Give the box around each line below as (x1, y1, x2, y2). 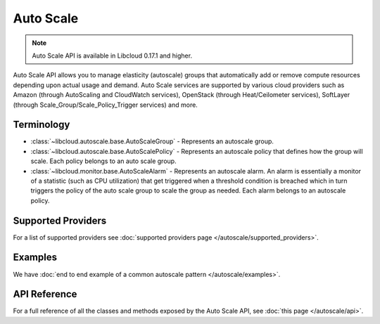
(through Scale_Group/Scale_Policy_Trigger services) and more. (13, 101, 198, 109)
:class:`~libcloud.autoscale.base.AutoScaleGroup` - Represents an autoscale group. (30, 137, 274, 145)
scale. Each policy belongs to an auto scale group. (30, 157, 177, 165)
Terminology (13, 119, 70, 131)
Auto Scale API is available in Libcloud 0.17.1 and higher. (32, 51, 193, 60)
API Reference (13, 288, 77, 300)
